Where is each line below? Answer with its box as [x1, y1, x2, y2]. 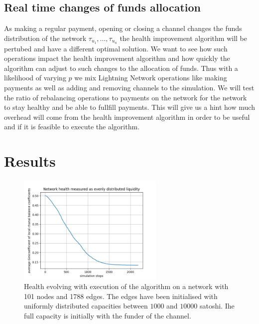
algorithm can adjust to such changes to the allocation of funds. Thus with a [4, 62, 238, 73]
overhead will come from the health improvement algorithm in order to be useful [4, 111, 250, 122]
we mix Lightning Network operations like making [74, 72, 227, 83]
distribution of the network [4, 32, 87, 43]
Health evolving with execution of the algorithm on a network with [24, 281, 229, 292]
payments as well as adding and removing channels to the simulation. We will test [4, 82, 255, 93]
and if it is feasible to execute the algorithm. [4, 121, 140, 132]
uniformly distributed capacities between [24, 301, 148, 311]
